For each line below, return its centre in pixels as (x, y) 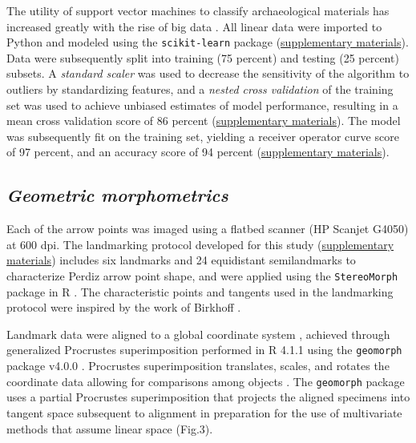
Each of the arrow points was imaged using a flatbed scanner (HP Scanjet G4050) (208, 229)
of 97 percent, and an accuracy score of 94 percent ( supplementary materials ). (198, 152)
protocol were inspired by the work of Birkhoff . (124, 307)
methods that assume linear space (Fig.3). (110, 428)
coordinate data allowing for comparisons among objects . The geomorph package (206, 381)
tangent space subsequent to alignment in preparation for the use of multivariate (204, 412)
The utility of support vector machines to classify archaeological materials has (198, 10)
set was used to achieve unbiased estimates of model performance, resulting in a (202, 105)
